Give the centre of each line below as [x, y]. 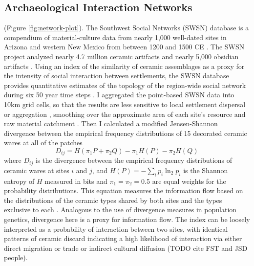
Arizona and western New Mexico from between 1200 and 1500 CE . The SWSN [124, 47]
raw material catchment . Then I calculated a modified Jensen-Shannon [111, 123]
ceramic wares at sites [37, 170]
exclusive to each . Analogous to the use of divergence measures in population [120, 210]
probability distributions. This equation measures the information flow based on [124, 190]
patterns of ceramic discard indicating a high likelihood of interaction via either [123, 238]
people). [16, 257]
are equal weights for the [189, 181]
